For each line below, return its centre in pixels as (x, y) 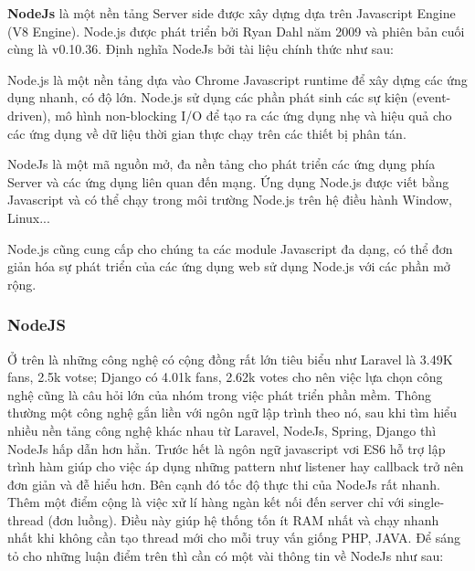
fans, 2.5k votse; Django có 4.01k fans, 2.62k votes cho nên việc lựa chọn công (225, 377)
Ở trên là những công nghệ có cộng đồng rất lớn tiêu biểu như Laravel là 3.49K (230, 359)
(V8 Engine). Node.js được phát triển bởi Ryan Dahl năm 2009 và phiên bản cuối (236, 31)
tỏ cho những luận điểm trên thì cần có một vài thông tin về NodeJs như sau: (226, 556)
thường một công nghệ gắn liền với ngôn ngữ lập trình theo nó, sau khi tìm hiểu (232, 412)
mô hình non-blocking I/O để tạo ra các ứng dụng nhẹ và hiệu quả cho (253, 115)
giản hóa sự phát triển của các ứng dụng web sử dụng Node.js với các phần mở (229, 266)
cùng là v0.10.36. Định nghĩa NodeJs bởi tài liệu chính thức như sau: (201, 49)
